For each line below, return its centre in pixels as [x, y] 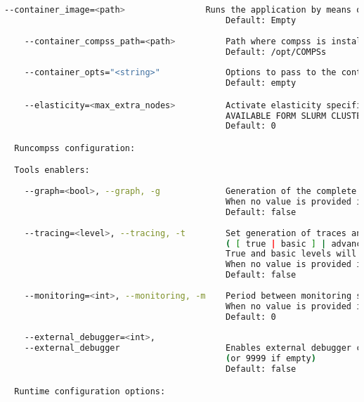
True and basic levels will [291, 254]
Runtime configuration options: [90, 391]
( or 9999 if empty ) [271, 359]
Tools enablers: [52, 170]
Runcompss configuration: [75, 148]
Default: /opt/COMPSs [276, 52]
